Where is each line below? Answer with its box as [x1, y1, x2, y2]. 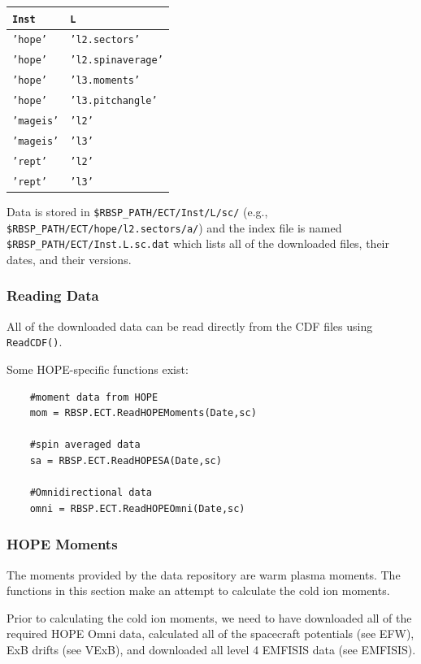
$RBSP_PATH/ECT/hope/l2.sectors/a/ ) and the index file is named [7, 219, 342, 236]
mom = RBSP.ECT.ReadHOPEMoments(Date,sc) [29, 407, 257, 419]
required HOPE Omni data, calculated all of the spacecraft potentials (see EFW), [7, 625, 414, 642]
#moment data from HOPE [29, 391, 158, 403]
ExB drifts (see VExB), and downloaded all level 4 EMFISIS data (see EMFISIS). [7, 640, 416, 657]
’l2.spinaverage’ [70, 54, 163, 67]
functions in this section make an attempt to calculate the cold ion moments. [7, 582, 390, 599]
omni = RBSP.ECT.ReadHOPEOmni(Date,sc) [29, 502, 245, 514]
